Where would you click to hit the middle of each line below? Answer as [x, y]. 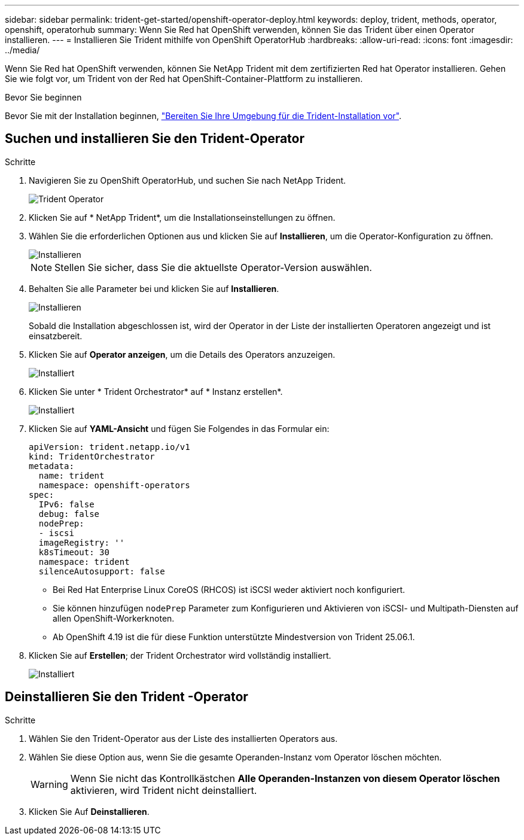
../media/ [22, 50]
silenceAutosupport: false [102, 571]
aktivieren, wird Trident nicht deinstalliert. [164, 790]
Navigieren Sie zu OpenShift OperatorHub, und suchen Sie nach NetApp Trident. [188, 180]
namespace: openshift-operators [114, 485]
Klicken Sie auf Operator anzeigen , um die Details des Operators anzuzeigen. [182, 354]
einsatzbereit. [56, 336]
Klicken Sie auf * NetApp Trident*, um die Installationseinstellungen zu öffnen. [182, 217]
